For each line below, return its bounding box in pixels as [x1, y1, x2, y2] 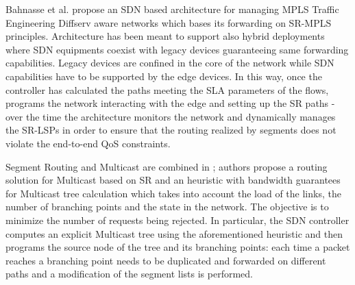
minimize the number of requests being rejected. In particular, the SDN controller [5, 212, 350, 227]
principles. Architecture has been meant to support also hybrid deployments [5, 29, 325, 43]
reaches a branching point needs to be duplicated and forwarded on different [5, 253, 326, 267]
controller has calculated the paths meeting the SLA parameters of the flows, [5, 82, 329, 97]
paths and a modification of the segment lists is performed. [5, 267, 253, 281]
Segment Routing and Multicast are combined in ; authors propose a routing [5, 159, 328, 173]
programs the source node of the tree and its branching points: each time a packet [5, 240, 350, 254]
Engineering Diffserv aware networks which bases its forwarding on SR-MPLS [5, 15, 332, 29]
